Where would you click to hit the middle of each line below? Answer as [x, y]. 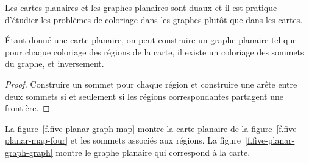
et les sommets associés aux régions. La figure [156, 140]
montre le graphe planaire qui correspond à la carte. [153, 152]
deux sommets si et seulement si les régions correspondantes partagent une [144, 96]
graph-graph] [29, 152]
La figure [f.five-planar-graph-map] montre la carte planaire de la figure [139, 128]
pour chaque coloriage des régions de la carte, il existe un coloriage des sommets [154, 51]
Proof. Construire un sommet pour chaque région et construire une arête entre [151, 84]
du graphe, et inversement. [55, 64]
